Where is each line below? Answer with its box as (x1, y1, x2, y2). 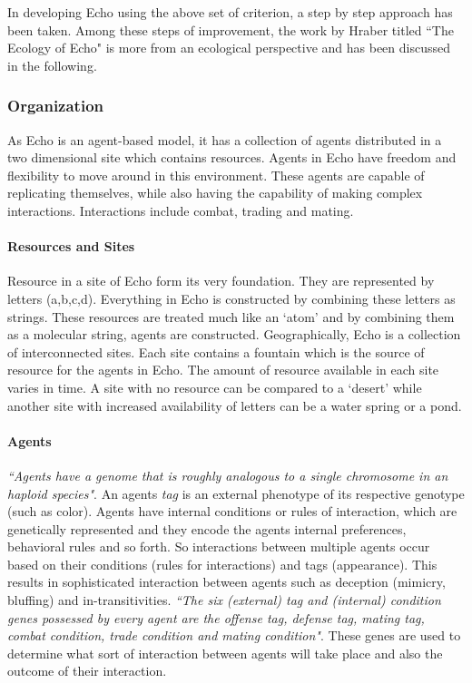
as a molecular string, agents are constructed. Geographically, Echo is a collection (7, 325, 461, 344)
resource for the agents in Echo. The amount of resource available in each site (7, 360, 439, 379)
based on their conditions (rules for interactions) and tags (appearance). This (7, 554, 438, 573)
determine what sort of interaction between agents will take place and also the (7, 643, 443, 662)
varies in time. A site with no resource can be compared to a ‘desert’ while (7, 377, 422, 396)
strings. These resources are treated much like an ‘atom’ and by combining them (7, 307, 455, 326)
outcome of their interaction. (7, 661, 167, 680)
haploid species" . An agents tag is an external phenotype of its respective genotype (7, 483, 465, 502)
